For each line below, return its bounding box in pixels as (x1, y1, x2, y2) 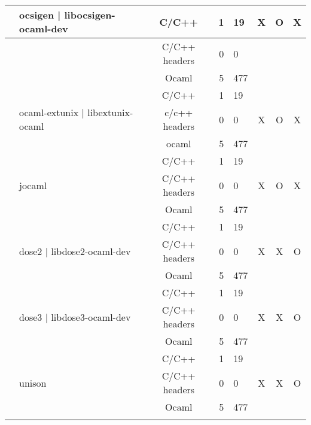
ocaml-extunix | (19, 105, 84, 119)
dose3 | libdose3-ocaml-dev (19, 309, 131, 324)
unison (19, 375, 47, 390)
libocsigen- (64, 8, 115, 22)
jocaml (19, 178, 47, 192)
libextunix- (87, 105, 133, 119)
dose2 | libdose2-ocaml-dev (19, 244, 131, 258)
